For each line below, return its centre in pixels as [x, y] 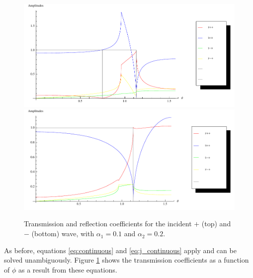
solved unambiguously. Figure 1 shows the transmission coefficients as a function [126, 260]
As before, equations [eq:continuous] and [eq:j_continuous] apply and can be [120, 250]
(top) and [216, 224]
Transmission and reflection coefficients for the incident [108, 224]
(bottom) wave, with [63, 233]
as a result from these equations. [68, 269]
